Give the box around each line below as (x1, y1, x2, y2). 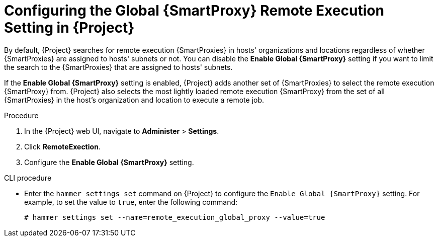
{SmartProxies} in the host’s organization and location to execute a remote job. (4, 95, 265, 104)
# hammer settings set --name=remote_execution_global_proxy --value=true (24, 213, 325, 221)
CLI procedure (4, 173, 52, 182)
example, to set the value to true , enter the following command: (24, 197, 238, 206)
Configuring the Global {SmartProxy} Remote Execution (4, 2, 384, 19)
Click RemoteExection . (24, 142, 101, 151)
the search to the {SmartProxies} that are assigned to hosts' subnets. (4, 62, 233, 71)
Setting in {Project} (4, 19, 135, 36)
